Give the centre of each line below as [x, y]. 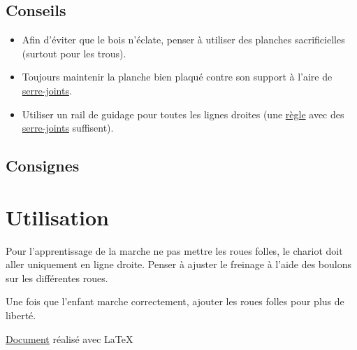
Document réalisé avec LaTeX [70, 338]
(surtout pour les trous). [74, 53]
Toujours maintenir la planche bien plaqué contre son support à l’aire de [177, 77]
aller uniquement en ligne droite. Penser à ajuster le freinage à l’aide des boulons [178, 264]
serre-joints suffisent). [68, 128]
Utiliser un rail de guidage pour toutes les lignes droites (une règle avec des [183, 114]
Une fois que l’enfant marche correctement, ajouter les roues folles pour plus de [175, 301]
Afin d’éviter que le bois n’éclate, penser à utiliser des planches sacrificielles [183, 40]
